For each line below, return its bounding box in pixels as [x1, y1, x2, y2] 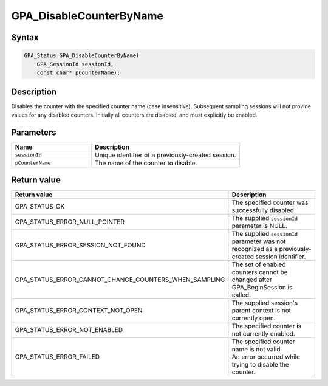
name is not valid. [231, 345, 282, 354]
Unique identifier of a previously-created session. [94, 151, 236, 159]
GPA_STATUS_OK [15, 202, 65, 211]
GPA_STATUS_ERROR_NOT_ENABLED [15, 326, 123, 334]
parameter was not [231, 237, 286, 246]
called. [231, 291, 251, 299]
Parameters [11, 127, 56, 137]
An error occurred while [231, 353, 301, 361]
